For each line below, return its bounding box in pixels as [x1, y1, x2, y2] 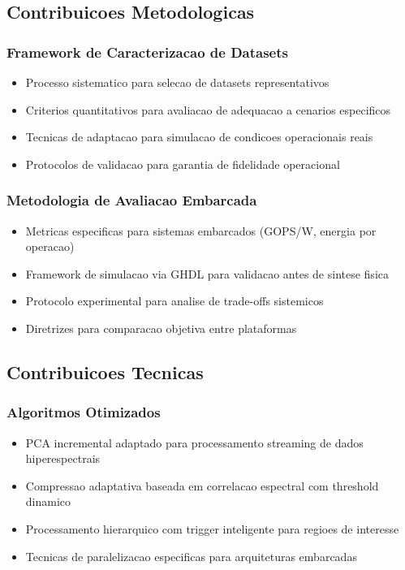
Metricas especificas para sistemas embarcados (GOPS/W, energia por [25, 222, 377, 239]
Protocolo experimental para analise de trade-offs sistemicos [25, 292, 324, 309]
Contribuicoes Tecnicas [6, 359, 204, 384]
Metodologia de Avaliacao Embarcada [6, 190, 257, 210]
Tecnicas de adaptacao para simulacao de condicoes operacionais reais [25, 128, 373, 145]
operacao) [25, 238, 75, 255]
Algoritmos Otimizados [6, 402, 161, 422]
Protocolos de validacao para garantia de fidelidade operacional [25, 155, 340, 172]
